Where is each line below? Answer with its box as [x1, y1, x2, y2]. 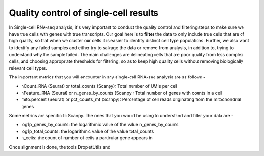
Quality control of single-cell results [9, 7, 159, 18]
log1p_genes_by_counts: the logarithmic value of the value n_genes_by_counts [21, 121, 179, 127]
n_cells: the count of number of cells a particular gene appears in [21, 135, 153, 141]
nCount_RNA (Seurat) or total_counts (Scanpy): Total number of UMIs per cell [21, 83, 177, 89]
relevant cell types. [9, 65, 47, 71]
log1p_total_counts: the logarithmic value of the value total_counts [21, 128, 154, 134]
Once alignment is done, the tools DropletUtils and [9, 144, 110, 150]
